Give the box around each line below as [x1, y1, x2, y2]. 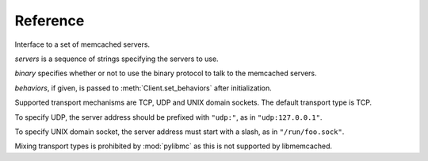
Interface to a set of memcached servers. [14, 40, 151, 49]
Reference [14, 12, 85, 29]
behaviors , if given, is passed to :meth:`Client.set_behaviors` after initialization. [14, 83, 273, 93]
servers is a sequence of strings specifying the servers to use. [14, 54, 219, 63]
